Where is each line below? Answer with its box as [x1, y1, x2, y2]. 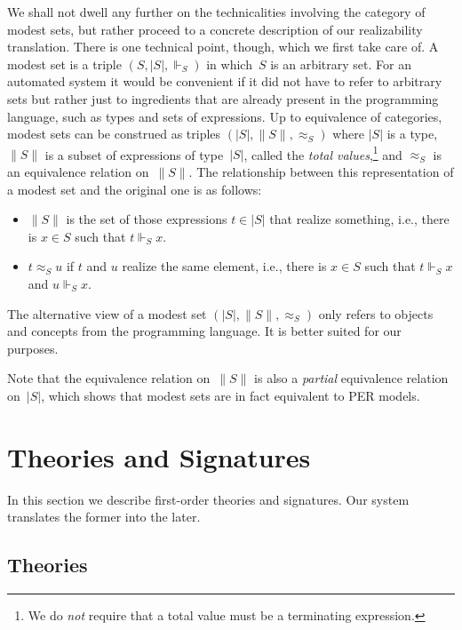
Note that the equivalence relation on [7, 369, 211, 387]
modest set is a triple [7, 54, 122, 73]
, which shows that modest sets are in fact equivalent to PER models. [41, 386, 420, 404]
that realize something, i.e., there [269, 210, 450, 228]
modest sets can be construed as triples [7, 124, 221, 143]
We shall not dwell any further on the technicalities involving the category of [7, 3, 426, 20]
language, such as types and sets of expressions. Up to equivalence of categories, [7, 107, 442, 125]
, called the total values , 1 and [243, 142, 402, 163]
